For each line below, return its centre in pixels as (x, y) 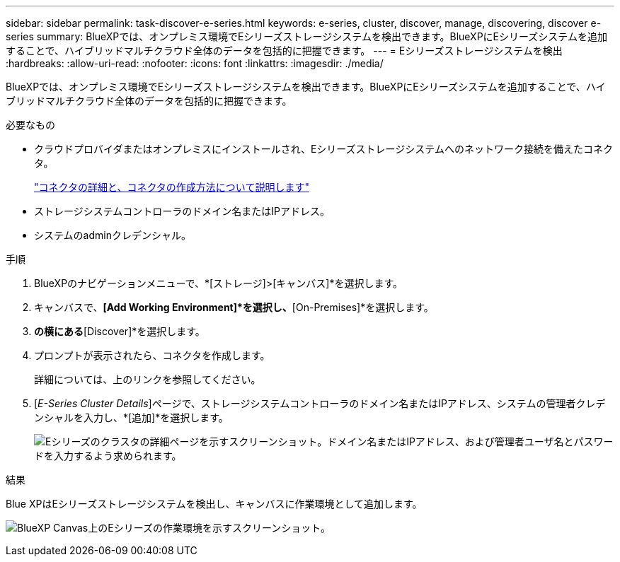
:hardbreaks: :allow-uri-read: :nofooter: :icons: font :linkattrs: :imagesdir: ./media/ (195, 63)
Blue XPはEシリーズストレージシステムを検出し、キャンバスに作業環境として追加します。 (214, 504)
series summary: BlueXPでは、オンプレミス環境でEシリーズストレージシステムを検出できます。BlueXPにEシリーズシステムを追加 (306, 36)
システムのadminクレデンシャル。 (113, 235)
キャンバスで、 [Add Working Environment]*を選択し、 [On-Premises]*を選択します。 (234, 307)
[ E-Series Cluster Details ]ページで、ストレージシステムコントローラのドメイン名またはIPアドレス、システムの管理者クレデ (320, 403)
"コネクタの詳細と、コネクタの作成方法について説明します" (172, 187)
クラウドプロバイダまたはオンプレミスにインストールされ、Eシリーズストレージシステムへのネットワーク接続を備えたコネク (323, 149)
